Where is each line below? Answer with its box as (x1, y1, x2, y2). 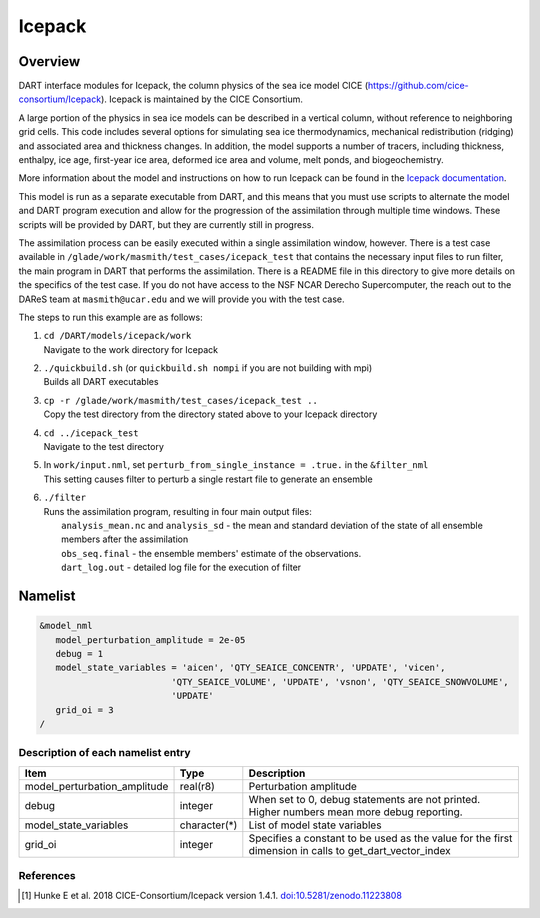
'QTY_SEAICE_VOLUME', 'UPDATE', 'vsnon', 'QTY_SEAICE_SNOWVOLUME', (171, 676, 509, 687)
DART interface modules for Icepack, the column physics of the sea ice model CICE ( (18, 80, 369, 92)
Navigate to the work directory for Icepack (43, 343, 219, 355)
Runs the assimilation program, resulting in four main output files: (43, 505, 312, 517)
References (18, 869, 76, 883)
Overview (18, 53, 81, 70)
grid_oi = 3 (55, 704, 114, 715)
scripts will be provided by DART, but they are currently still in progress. (18, 218, 315, 230)
